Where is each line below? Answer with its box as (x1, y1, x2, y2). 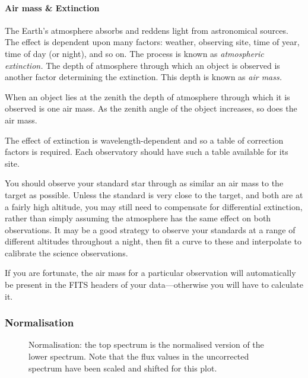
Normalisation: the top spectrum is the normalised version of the (28, 338, 264, 351)
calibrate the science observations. (5, 246, 128, 259)
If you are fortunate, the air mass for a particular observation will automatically (5, 266, 296, 279)
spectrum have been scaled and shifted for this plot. (28, 361, 217, 374)
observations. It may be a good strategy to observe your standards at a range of (5, 223, 296, 236)
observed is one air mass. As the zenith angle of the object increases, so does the (5, 102, 297, 115)
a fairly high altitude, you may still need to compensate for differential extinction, (5, 200, 303, 212)
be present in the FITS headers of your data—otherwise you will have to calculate (5, 278, 304, 291)
